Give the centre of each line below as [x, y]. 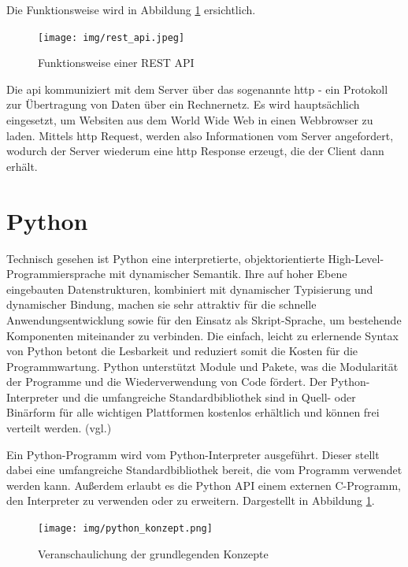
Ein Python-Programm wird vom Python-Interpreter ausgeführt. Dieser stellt [193, 454]
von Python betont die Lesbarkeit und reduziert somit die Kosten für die [182, 351]
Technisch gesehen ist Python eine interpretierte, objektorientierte [165, 258]
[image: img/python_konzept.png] [125, 529]
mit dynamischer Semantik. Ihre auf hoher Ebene [228, 274]
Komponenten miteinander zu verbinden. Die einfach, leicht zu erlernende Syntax [202, 335]
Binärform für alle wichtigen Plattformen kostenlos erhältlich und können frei [193, 412]
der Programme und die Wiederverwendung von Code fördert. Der [167, 382]
